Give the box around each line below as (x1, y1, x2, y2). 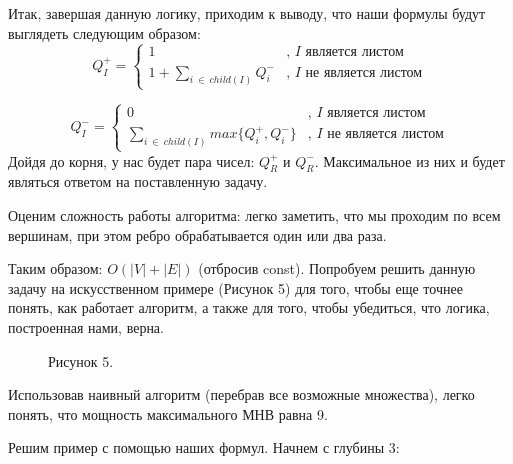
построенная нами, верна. (8, 316, 164, 337)
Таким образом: (8, 258, 103, 279)
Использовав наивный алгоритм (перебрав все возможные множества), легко (8, 384, 475, 405)
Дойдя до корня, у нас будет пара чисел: (8, 150, 255, 171)
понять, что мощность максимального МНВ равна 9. (8, 403, 328, 424)
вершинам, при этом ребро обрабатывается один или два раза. (8, 224, 387, 245)
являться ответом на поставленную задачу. (8, 171, 268, 192)
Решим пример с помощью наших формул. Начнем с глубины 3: (8, 437, 400, 458)
